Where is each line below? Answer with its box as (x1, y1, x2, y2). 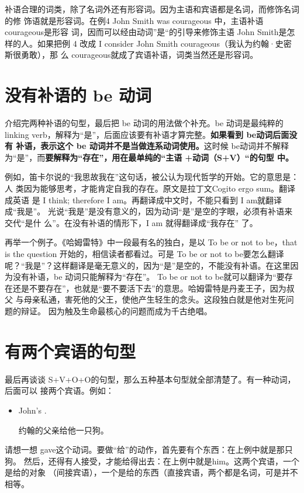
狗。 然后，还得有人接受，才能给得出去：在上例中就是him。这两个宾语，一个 (5, 454, 299, 467)
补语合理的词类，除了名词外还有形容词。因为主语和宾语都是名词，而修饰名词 (5, 3, 299, 15)
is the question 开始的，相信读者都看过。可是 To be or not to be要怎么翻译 (5, 248, 284, 260)
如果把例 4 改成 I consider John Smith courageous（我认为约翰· (37, 37, 275, 49)
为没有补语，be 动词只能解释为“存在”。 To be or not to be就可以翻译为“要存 (5, 270, 293, 283)
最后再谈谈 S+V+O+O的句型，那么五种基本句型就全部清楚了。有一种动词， (5, 373, 296, 385)
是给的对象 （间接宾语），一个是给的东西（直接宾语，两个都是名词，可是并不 (5, 466, 298, 478)
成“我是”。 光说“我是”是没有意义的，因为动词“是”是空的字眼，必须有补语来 (5, 205, 293, 217)
